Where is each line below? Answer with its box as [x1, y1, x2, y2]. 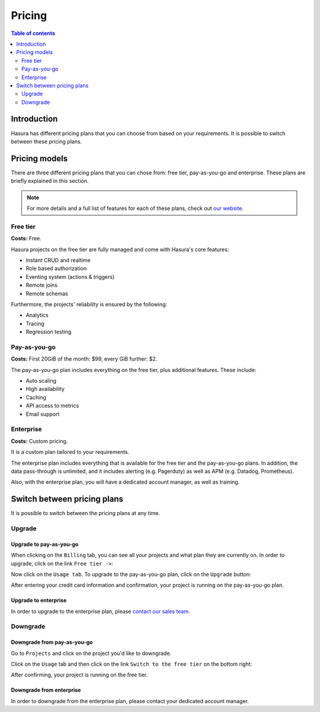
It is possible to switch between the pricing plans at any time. [11, 510, 160, 517]
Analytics [25, 311, 49, 319]
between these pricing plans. [11, 138, 82, 145]
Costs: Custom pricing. [11, 437, 68, 444]
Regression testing [25, 328, 72, 335]
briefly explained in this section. [11, 177, 89, 185]
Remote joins [25, 282, 58, 289]
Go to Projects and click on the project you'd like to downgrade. [11, 650, 172, 657]
